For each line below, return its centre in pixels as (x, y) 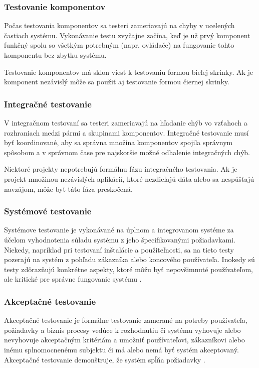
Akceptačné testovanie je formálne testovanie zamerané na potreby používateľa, (126, 320)
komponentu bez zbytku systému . (55, 55)
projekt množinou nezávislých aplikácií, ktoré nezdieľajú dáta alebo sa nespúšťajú (129, 178)
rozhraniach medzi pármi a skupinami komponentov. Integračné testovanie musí (126, 132)
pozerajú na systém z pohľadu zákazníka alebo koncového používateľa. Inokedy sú (129, 259)
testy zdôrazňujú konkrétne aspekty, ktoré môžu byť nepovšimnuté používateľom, (128, 269)
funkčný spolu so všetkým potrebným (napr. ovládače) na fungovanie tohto (119, 45)
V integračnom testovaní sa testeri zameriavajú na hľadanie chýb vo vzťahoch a (126, 122)
